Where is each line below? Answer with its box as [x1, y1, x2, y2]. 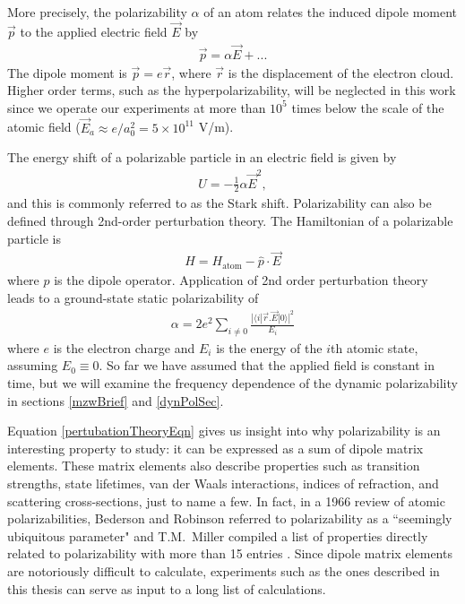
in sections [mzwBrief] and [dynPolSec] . [7, 391, 224, 410]
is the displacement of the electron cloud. [228, 63, 454, 82]
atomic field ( [7, 117, 81, 136]
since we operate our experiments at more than [7, 98, 266, 116]
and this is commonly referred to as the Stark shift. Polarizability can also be [7, 194, 432, 212]
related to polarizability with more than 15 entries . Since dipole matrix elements [7, 544, 452, 563]
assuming [7, 356, 58, 375]
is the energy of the [216, 338, 323, 357]
